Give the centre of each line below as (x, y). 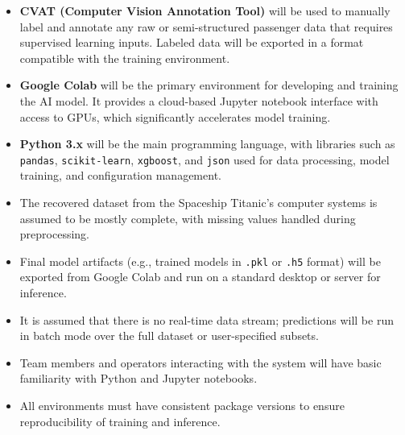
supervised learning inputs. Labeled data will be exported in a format (192, 42)
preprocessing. (54, 234)
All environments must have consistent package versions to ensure (182, 405)
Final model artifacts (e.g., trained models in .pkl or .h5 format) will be (200, 261)
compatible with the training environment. (125, 58)
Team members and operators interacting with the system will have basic (200, 362)
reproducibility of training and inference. (120, 421)
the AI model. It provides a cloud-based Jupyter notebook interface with (199, 100)
